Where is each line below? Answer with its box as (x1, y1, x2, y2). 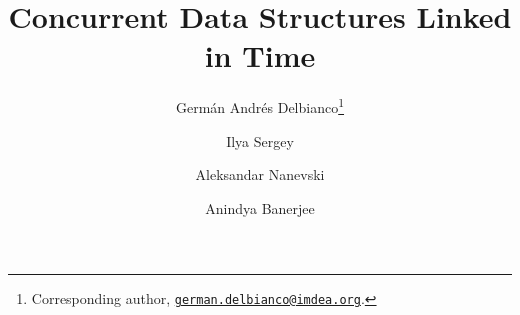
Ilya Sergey (226, 130, 294, 151)
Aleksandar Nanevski (195, 164, 325, 185)
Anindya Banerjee (205, 197, 315, 218)
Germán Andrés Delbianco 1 (175, 94, 345, 117)
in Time (204, 35, 316, 76)
